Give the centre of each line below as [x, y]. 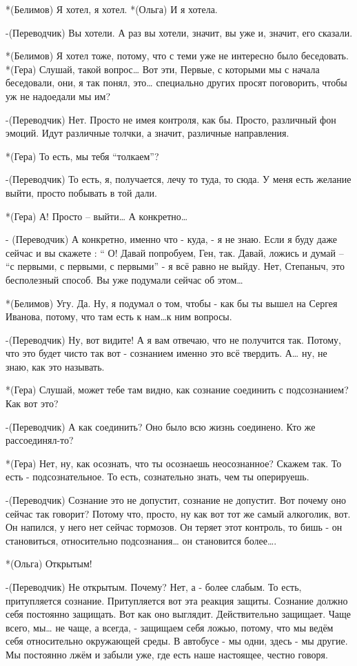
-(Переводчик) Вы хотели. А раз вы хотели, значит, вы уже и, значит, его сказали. [179, 32]
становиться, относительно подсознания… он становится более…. [141, 540]
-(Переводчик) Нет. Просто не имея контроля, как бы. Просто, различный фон [171, 119]
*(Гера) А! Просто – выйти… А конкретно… [97, 216]
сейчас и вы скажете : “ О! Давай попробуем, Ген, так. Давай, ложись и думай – [175, 252]
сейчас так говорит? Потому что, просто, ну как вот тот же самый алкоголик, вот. [178, 513]
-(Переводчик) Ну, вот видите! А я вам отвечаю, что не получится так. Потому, [173, 339]
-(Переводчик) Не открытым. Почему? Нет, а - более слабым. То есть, [154, 587]
